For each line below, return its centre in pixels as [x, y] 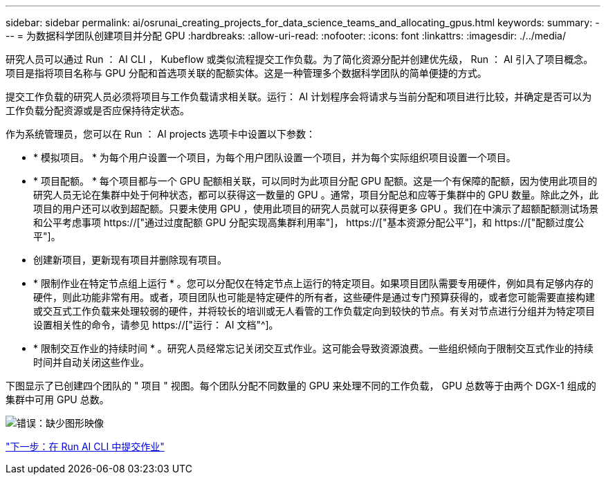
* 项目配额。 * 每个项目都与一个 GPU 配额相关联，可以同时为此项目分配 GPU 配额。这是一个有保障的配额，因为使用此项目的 [315, 181]
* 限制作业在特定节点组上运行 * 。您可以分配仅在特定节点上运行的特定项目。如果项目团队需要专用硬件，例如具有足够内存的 [313, 283]
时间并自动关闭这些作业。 [91, 362]
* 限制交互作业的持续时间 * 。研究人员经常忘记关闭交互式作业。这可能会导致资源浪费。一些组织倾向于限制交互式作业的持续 [313, 348]
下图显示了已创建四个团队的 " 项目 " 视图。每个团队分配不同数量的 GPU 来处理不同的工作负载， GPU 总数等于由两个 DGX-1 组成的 [301, 386]
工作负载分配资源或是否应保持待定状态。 [98, 110]
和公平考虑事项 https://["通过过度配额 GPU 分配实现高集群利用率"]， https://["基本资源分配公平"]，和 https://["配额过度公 [309, 222]
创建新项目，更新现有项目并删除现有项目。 [130, 260]
